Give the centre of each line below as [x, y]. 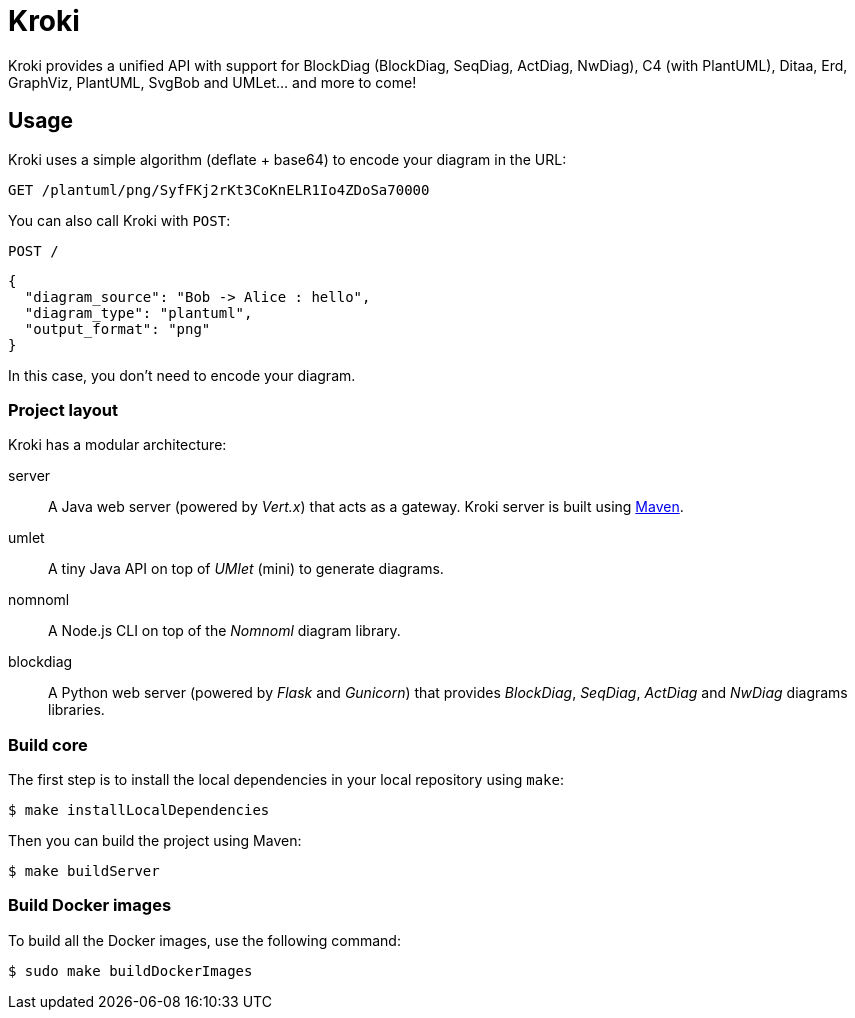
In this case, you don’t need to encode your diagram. [182, 375]
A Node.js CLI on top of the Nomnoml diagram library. [224, 631]
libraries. [76, 710]
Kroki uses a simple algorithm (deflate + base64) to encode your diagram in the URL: [287, 159]
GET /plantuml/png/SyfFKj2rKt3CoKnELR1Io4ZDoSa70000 [219, 189]
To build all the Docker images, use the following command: [204, 940]
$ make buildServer [84, 871]
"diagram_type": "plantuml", [138, 312]
